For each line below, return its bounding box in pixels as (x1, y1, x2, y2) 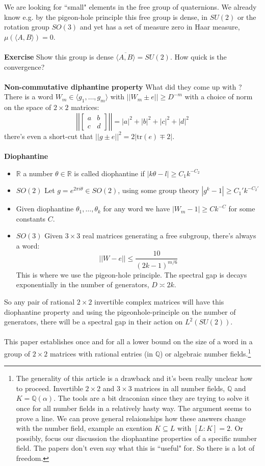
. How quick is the (170, 51, 227, 62)
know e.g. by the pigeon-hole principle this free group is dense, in (4, 11, 207, 22)
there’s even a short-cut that (4, 130, 93, 141)
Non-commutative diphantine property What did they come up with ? (4, 81, 242, 92)
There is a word (4, 91, 54, 102)
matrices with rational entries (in (49, 348, 153, 359)
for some (228, 203, 255, 214)
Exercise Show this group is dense (4, 51, 114, 62)
